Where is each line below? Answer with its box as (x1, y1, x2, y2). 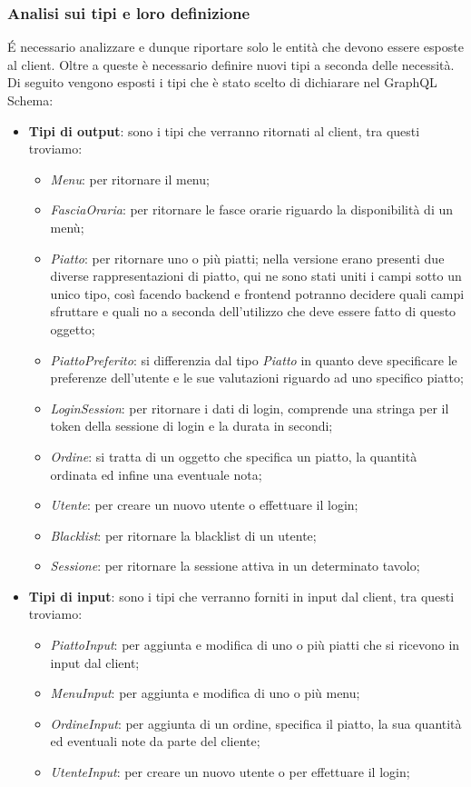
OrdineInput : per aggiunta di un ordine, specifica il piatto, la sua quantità (50, 713, 462, 732)
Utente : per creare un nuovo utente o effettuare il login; (50, 495, 358, 514)
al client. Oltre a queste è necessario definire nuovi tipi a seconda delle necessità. (7, 55, 455, 74)
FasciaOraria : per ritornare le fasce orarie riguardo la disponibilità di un (50, 200, 454, 219)
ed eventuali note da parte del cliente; (50, 732, 260, 751)
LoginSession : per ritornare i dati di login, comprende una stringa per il (50, 398, 449, 417)
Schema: (7, 91, 54, 109)
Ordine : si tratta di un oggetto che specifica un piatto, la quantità (50, 446, 417, 465)
